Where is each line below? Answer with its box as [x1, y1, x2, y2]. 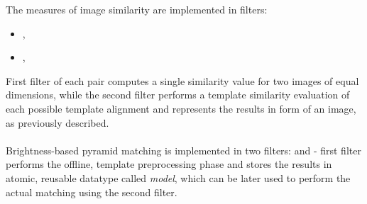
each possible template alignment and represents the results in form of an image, [6, 101, 356, 115]
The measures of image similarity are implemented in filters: [6, 2, 268, 16]
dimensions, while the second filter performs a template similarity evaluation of [6, 87, 350, 102]
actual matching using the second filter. [6, 184, 177, 199]
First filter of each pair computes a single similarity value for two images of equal [6, 73, 359, 88]
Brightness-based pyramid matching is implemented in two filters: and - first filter [6, 142, 361, 157]
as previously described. [6, 115, 109, 130]
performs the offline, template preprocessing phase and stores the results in [6, 157, 332, 171]
